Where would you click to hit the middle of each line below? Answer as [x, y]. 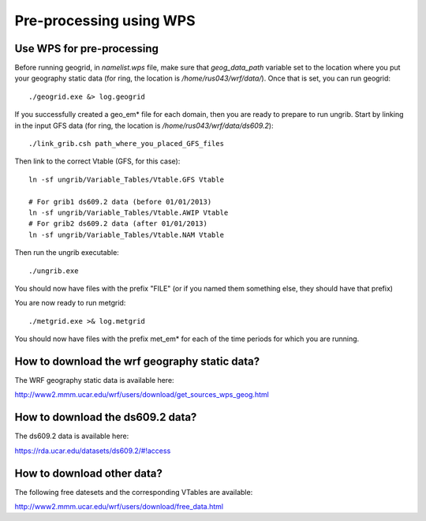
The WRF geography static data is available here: [94, 380]
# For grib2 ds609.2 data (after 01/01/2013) [118, 224]
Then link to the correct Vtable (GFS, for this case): [97, 161]
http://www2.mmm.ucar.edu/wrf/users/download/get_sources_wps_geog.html [142, 395]
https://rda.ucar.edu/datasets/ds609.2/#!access [93, 451]
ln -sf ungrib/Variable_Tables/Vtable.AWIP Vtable [129, 212]
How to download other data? [89, 473]
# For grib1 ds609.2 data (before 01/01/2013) [120, 202]
